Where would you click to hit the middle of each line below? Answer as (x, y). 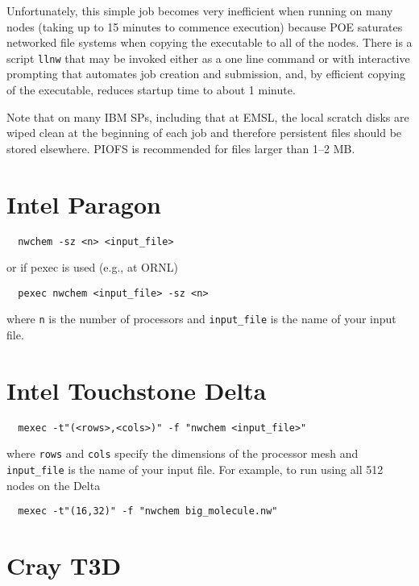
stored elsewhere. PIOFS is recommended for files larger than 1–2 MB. (181, 148)
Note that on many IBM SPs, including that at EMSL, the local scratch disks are (208, 116)
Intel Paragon (84, 204)
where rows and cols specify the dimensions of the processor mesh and (183, 453)
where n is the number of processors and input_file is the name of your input (201, 319)
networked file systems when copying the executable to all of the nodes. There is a (209, 42)
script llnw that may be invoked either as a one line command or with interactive (208, 58)
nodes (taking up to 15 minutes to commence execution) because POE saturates (205, 26)
